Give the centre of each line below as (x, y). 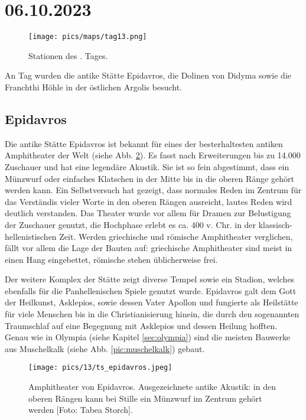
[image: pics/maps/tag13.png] (88, 37)
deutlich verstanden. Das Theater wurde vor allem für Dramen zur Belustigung (148, 213)
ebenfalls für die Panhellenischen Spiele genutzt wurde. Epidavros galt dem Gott (151, 290)
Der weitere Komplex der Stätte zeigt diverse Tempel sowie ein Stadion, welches (150, 279)
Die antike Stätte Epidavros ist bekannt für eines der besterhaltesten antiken (144, 143)
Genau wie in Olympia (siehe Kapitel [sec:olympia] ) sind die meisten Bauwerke (148, 337)
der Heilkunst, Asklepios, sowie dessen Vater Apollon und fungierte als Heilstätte (152, 302)
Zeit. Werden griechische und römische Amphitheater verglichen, (176, 236)
